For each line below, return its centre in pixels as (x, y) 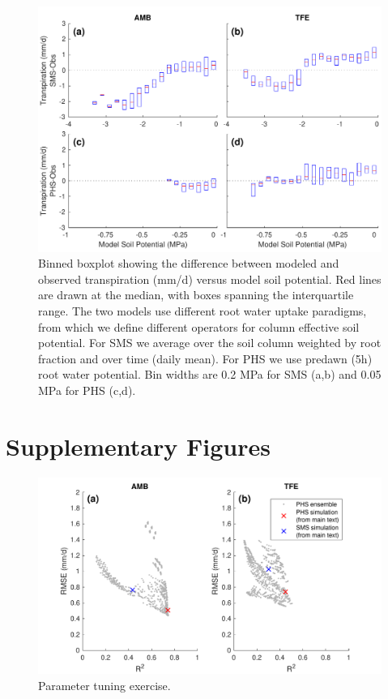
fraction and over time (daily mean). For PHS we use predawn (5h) (205, 358)
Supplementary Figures (138, 446)
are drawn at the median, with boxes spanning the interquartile (196, 295)
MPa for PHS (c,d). (87, 390)
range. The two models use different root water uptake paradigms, (203, 311)
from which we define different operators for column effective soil (199, 326)
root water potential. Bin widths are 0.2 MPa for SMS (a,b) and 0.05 (210, 374)
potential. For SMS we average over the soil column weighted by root (210, 343)
